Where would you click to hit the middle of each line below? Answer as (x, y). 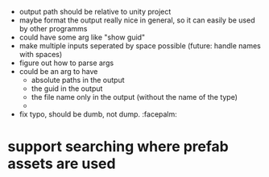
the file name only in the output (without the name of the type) (134, 97)
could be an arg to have (58, 71)
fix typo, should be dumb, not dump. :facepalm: (98, 114)
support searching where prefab (118, 147)
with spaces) (41, 54)
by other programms (53, 29)
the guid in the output (67, 88)
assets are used (62, 164)
